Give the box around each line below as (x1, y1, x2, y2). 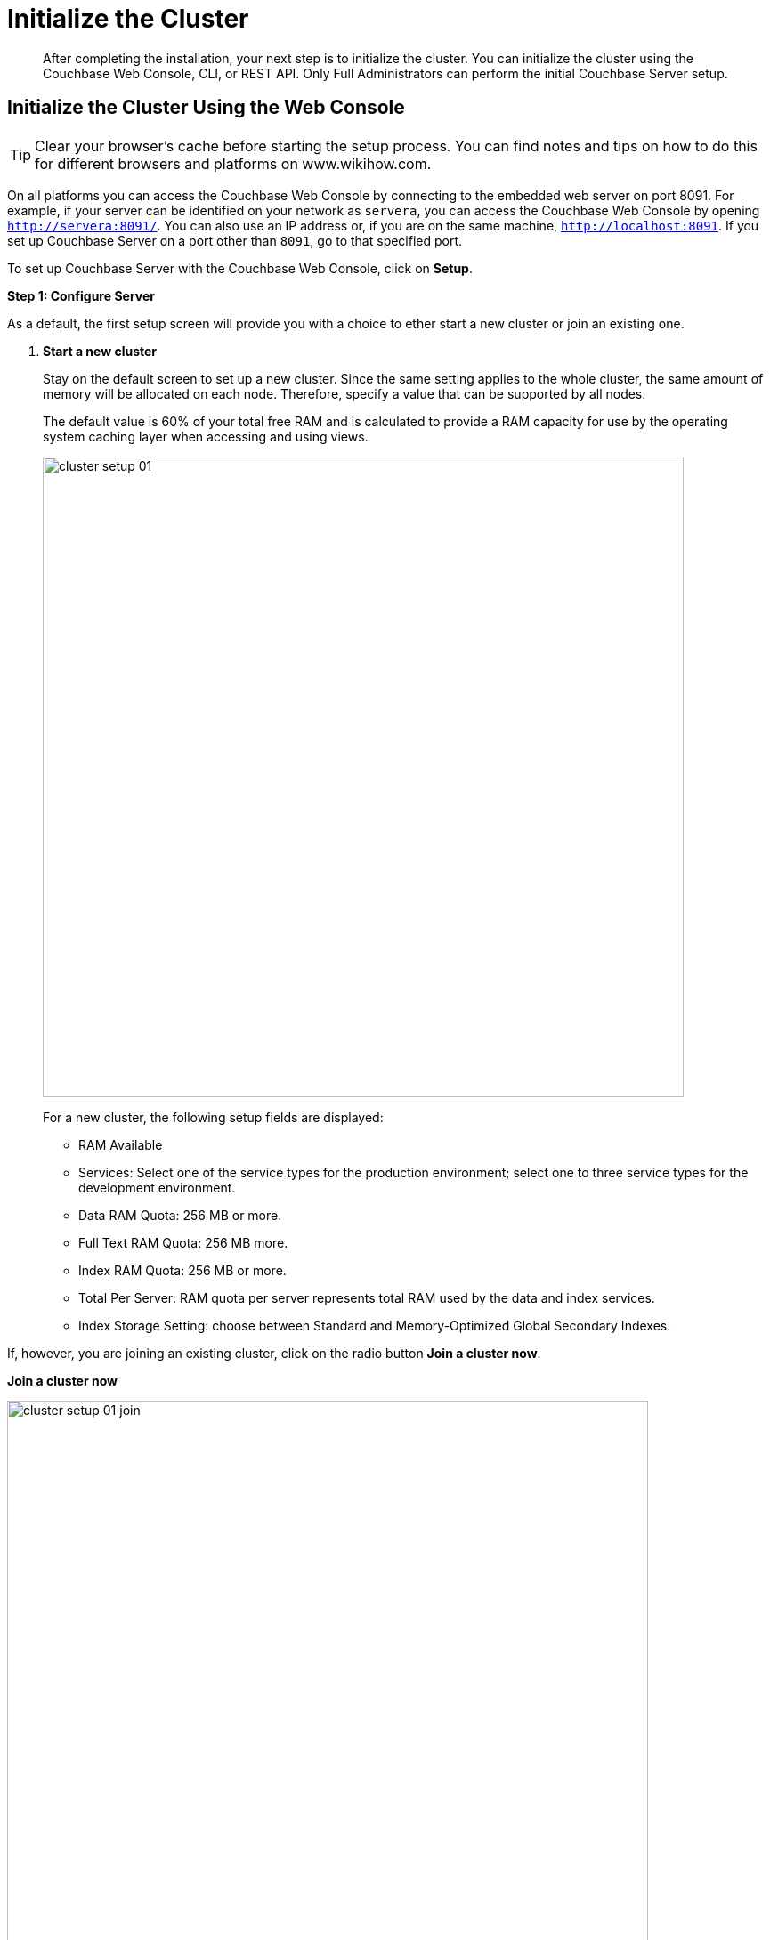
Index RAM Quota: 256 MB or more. (78, 1262, 287, 1278)
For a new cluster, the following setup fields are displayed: (43, 1109, 384, 1125)
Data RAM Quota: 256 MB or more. (78, 1207, 282, 1223)
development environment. (78, 1179, 236, 1195)
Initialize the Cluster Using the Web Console (7, 96, 405, 119)
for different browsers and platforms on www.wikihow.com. (35, 154, 432, 173)
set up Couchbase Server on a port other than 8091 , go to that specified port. (7, 232, 463, 248)
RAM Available (78, 1136, 163, 1152)
